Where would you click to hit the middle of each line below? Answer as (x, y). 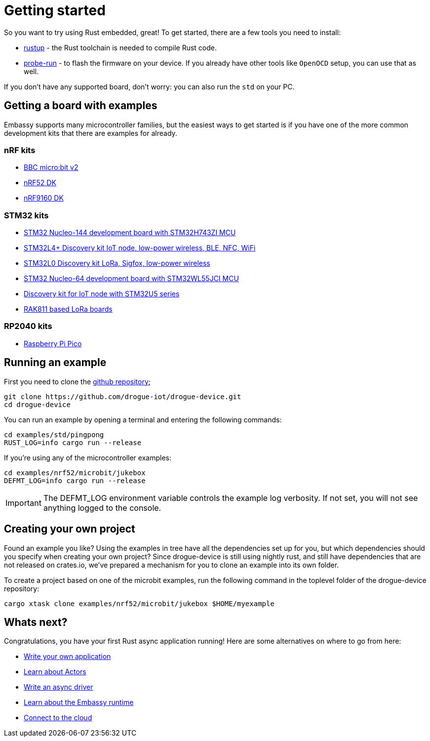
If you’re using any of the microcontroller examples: (88, 457)
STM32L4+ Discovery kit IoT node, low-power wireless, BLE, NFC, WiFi (140, 248)
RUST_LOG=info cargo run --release (73, 442)
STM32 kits (26, 215)
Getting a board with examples (81, 106)
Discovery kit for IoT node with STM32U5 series (102, 294)
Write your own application (67, 657)
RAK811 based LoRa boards (68, 309)
